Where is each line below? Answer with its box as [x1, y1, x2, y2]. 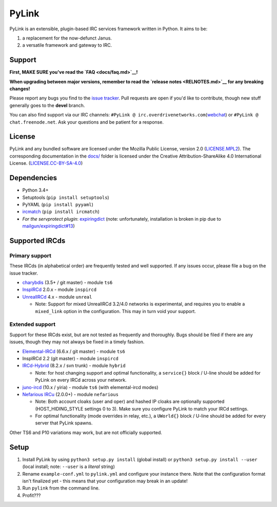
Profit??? [22, 492, 41, 498]
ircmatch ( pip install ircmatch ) [22, 208, 100, 215]
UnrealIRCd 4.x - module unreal [22, 294, 92, 300]
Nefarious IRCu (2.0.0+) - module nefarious [22, 391, 119, 397]
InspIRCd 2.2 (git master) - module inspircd [22, 355, 119, 361]
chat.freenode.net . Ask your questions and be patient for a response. [9, 119, 164, 125]
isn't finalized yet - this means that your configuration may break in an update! [22, 478, 188, 484]
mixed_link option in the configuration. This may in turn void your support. [35, 308, 196, 314]
